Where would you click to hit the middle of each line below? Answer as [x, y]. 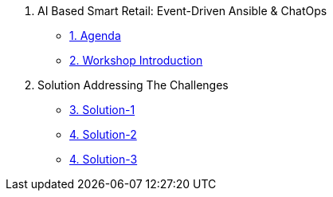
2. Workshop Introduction [136, 60]
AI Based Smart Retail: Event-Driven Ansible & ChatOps [182, 11]
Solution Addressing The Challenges [133, 85]
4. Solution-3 [104, 159]
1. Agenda [95, 35]
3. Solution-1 [102, 110]
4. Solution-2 [103, 134]
